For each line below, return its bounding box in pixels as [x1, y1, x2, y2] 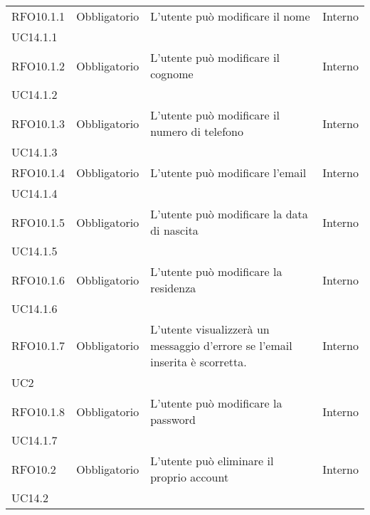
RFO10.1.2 [11, 57, 65, 74]
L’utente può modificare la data [150, 206, 308, 222]
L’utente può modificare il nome [150, 8, 310, 24]
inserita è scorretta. [150, 354, 247, 370]
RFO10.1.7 [11, 337, 65, 354]
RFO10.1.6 [11, 271, 65, 288]
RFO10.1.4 [11, 164, 65, 181]
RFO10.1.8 [11, 403, 65, 420]
